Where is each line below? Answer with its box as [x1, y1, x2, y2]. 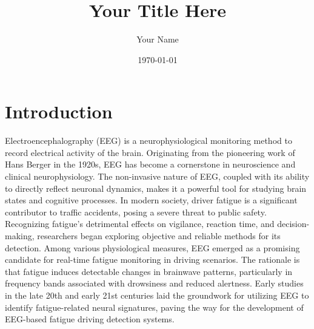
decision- [277, 217, 310, 230]
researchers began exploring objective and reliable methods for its [37, 229, 281, 242]
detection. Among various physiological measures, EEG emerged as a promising [5, 241, 300, 254]
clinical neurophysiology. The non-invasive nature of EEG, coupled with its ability [5, 170, 310, 183]
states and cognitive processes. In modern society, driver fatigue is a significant [5, 194, 298, 206]
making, [5, 229, 35, 242]
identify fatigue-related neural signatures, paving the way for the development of [5, 300, 304, 313]
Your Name [136, 33, 179, 46]
